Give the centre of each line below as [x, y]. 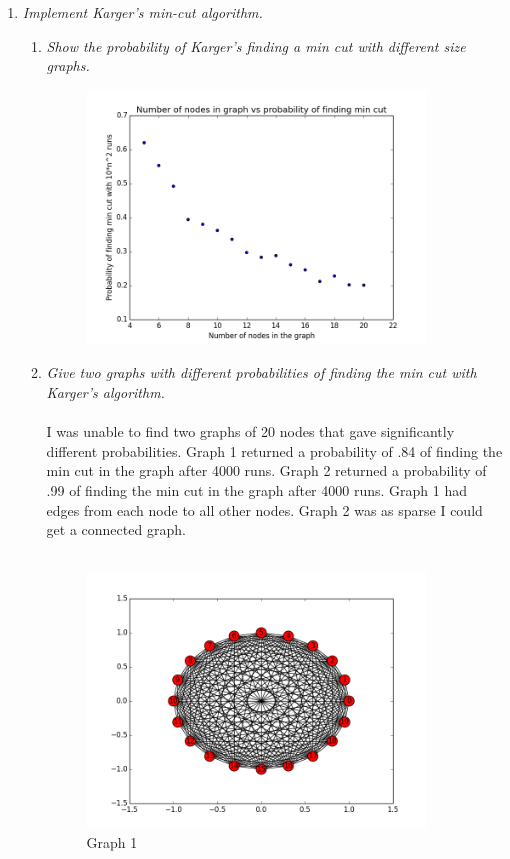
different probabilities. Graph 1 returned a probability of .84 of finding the [274, 450]
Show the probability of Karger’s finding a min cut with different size [256, 45]
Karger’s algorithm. [105, 392]
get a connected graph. [116, 529]
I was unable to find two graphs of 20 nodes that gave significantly [250, 431]
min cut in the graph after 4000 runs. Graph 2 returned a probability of [266, 470]
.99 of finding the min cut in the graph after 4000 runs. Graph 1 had [256, 490]
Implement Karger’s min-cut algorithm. [142, 12]
